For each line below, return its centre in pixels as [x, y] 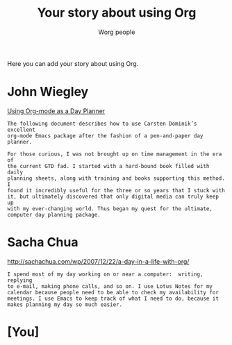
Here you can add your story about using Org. [73, 63]
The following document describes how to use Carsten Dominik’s [102, 124]
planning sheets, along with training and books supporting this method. [116, 178]
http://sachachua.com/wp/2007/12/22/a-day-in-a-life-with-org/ [98, 261]
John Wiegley [48, 92]
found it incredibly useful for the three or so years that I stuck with [116, 190]
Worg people [117, 32]
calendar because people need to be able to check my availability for [113, 292]
